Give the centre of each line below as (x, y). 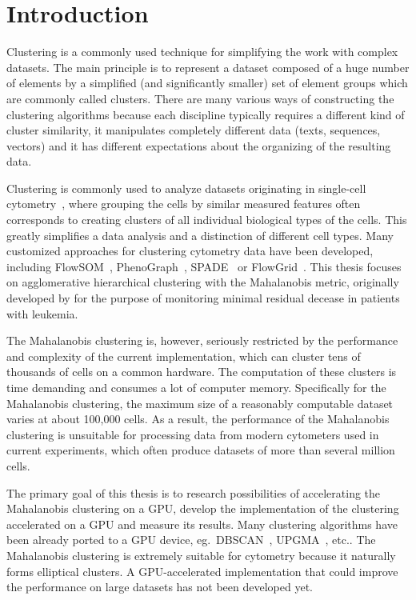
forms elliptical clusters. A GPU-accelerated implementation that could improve (202, 571)
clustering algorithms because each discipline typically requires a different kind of (206, 114)
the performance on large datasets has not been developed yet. (160, 587)
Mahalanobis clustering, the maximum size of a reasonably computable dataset (200, 403)
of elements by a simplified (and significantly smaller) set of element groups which (207, 83)
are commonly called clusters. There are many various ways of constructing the (200, 98)
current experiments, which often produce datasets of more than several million (201, 450)
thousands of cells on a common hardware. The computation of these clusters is (202, 372)
